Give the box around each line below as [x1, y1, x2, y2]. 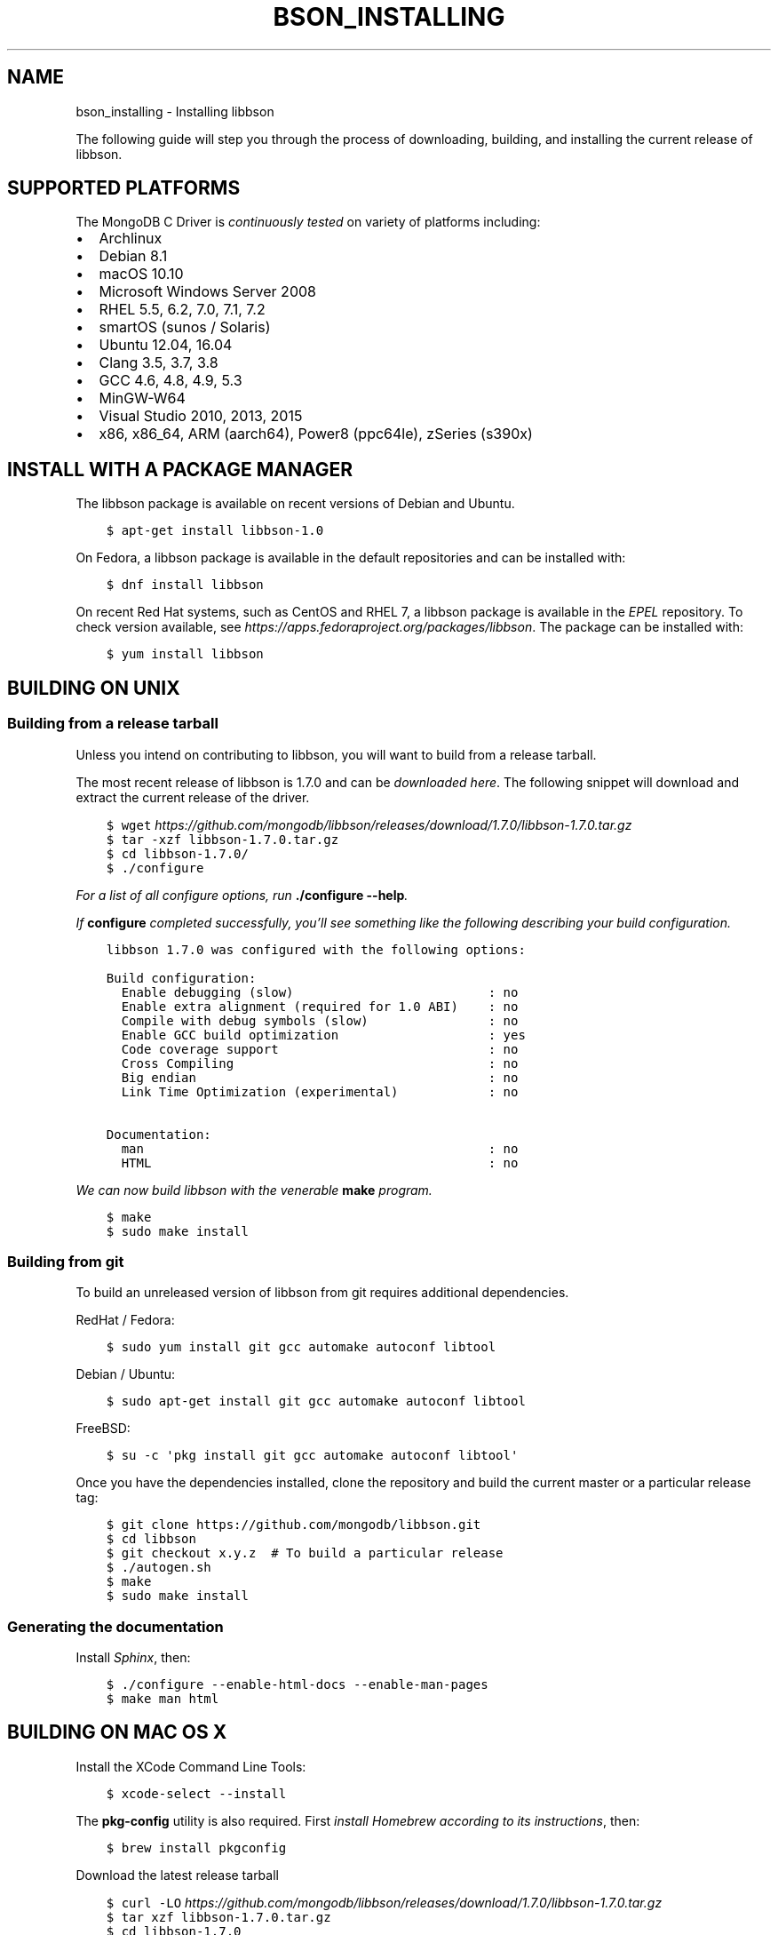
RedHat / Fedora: [75, 1312, 175, 1328]
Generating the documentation [7, 1617, 224, 1636]
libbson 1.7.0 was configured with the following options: [106, 942, 526, 957]
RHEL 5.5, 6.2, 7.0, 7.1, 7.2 [99, 300, 266, 319]
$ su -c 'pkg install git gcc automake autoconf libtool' [106, 1448, 519, 1463]
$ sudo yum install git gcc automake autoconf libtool [106, 1340, 496, 1355]
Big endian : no [121, 1070, 519, 1085]
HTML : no [121, 1155, 519, 1170]
